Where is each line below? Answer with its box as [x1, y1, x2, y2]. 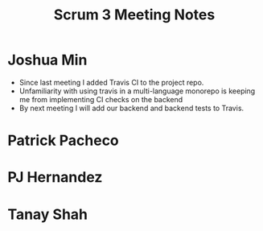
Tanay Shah [7, 205, 88, 223]
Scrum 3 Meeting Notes [53, 6, 216, 24]
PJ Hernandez [7, 168, 103, 187]
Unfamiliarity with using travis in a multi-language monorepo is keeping [18, 86, 256, 96]
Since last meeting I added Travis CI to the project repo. [18, 77, 204, 87]
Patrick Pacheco [7, 131, 120, 150]
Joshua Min [7, 51, 88, 69]
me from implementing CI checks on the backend [18, 94, 183, 104]
